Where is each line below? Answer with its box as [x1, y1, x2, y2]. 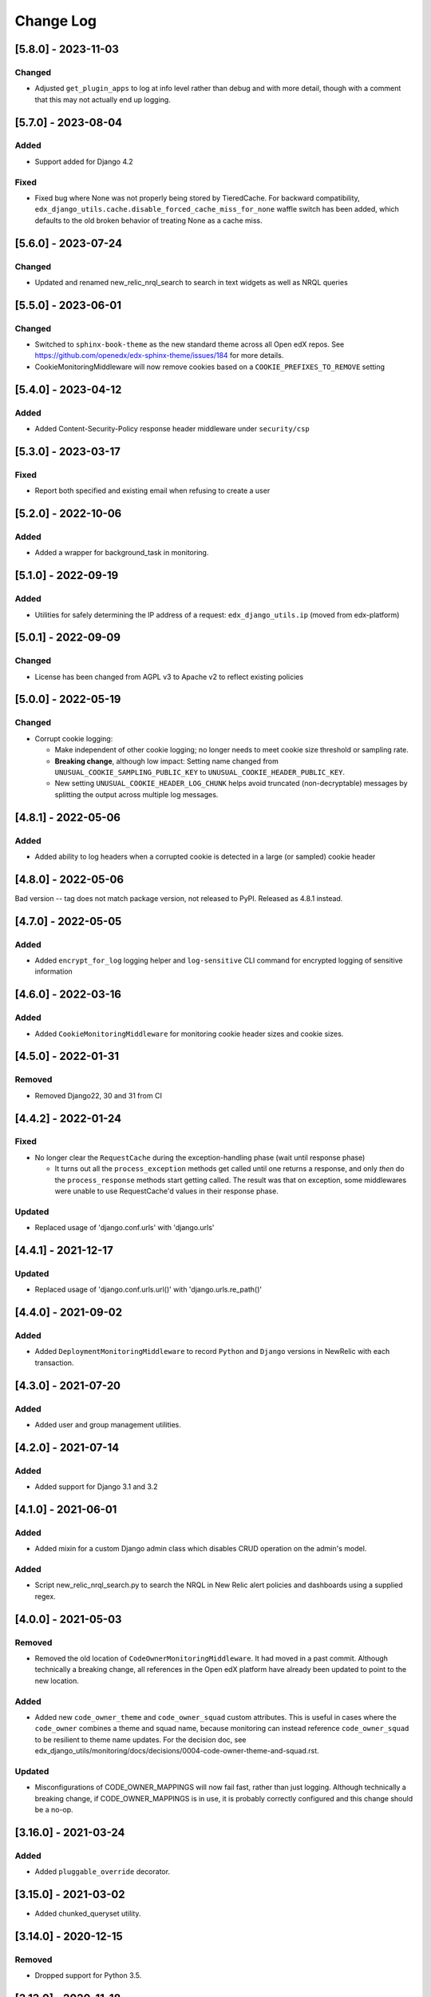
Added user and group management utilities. [34, 1420, 181, 1430]
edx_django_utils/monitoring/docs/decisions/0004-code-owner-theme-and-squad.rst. [34, 1746, 319, 1756]
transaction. [34, 1358, 74, 1368]
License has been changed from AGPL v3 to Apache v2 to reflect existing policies [34, 672, 303, 681]
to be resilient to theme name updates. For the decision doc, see [34, 1734, 247, 1745]
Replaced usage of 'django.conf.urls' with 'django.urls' [34, 1223, 215, 1233]
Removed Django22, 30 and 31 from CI [34, 1090, 163, 1100]
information [34, 967, 73, 976]
